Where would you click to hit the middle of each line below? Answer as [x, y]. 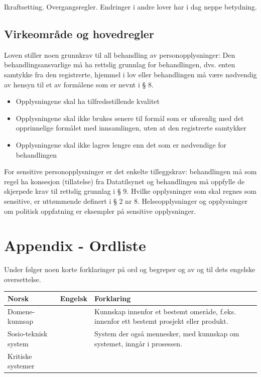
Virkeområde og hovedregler [79, 33]
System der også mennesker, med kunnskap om [167, 334]
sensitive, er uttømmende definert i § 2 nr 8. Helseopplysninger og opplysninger [126, 201]
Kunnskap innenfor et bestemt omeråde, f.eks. [165, 311]
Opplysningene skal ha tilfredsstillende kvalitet [88, 101]
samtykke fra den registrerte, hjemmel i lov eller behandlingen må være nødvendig [130, 74]
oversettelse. [23, 279]
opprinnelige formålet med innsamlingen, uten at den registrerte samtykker [131, 128]
